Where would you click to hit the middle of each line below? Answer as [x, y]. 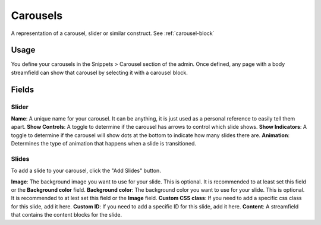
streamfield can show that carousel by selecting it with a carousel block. [100, 72]
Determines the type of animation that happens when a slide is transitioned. [103, 144]
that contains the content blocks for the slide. [67, 215]
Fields [23, 89]
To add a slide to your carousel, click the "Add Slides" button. [86, 171]
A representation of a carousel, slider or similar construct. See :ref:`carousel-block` [113, 33]
